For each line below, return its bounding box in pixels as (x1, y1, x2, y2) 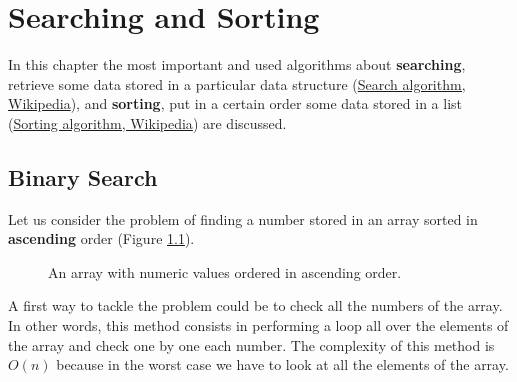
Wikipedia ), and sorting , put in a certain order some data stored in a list (8, 93, 463, 114)
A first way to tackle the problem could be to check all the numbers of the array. (8, 295, 503, 316)
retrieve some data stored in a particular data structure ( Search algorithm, (8, 73, 466, 94)
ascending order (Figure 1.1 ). (8, 228, 195, 249)
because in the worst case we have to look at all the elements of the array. (56, 354, 509, 375)
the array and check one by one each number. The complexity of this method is (8, 334, 495, 355)
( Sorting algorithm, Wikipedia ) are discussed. (8, 112, 287, 133)
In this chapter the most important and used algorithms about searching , (8, 54, 466, 75)
